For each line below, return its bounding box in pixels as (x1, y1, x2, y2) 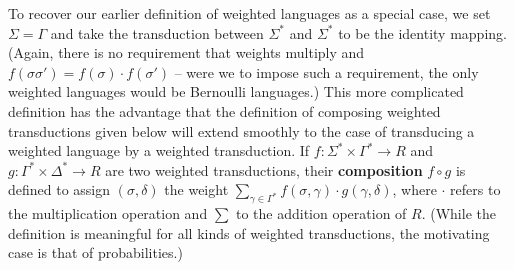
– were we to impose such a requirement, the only (174, 61, 479, 82)
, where (392, 179, 437, 200)
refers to (450, 179, 501, 200)
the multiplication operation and (8, 203, 208, 224)
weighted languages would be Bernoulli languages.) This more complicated (8, 81, 464, 102)
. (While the (421, 203, 496, 224)
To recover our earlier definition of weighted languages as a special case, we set (8, 3, 491, 23)
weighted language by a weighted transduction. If (8, 140, 310, 161)
